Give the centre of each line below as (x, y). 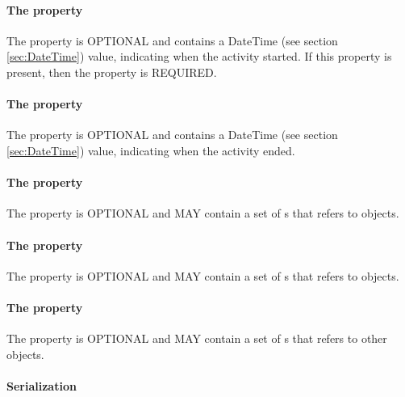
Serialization (42, 385)
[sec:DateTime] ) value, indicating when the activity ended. (151, 150)
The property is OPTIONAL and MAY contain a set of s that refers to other (197, 338)
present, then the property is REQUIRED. (112, 72)
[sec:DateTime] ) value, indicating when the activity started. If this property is (199, 56)
